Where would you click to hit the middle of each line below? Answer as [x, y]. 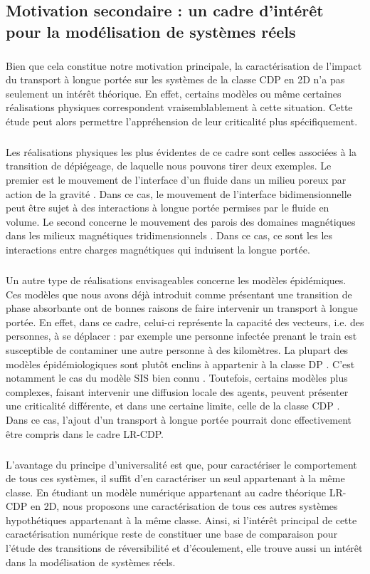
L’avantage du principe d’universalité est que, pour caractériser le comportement [181, 464]
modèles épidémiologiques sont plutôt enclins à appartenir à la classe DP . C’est [180, 364]
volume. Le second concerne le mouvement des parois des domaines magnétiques [181, 221]
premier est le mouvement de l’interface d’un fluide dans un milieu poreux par [176, 180]
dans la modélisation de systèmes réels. [91, 562]
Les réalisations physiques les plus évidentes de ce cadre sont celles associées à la [181, 151]
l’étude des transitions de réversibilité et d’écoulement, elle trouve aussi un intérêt [184, 548]
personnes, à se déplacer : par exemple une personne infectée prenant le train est [181, 336]
